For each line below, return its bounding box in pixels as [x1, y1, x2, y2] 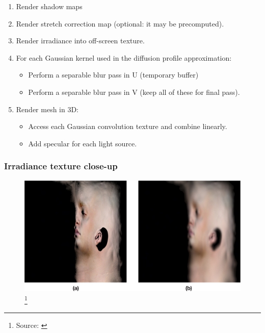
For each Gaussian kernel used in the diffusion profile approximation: [16, 52, 232, 63]
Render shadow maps [16, 1, 83, 11]
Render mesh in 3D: [16, 104, 79, 114]
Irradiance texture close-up [4, 160, 118, 172]
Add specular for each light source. [28, 138, 137, 148]
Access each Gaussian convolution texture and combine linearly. [28, 121, 227, 132]
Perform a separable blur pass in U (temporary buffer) [28, 69, 199, 80]
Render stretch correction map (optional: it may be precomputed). [16, 18, 224, 29]
